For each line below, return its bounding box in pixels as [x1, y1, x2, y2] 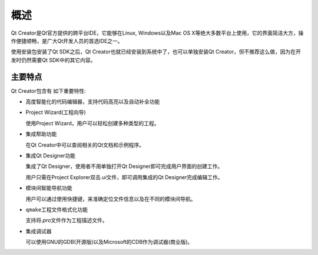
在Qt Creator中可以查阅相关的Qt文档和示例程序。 [25, 141, 145, 148]
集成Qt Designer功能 [25, 152, 76, 159]
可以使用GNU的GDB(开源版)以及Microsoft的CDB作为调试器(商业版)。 [25, 239, 193, 246]
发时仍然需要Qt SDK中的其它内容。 [11, 56, 96, 63]
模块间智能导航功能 [25, 184, 72, 192]
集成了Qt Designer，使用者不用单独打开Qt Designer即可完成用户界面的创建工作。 [25, 163, 223, 170]
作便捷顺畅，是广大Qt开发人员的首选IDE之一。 [11, 37, 123, 44]
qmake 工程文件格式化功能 [25, 206, 88, 213]
